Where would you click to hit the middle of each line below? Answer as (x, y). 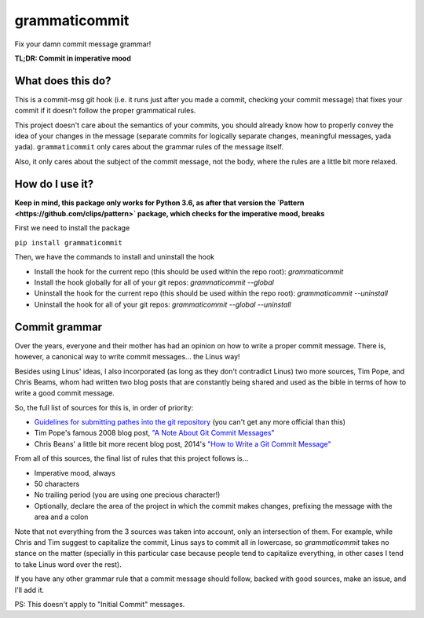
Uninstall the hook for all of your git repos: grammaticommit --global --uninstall (163, 304)
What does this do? (63, 81)
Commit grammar (58, 327)
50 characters (57, 484)
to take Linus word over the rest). (68, 564)
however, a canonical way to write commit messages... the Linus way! (127, 357)
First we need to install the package (72, 228)
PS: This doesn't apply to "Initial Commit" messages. (100, 604)
